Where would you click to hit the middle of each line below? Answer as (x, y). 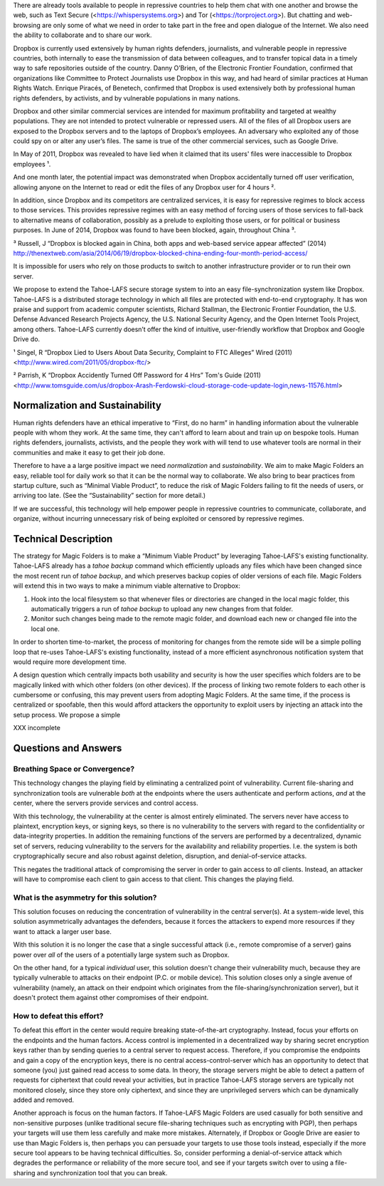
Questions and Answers (68, 748)
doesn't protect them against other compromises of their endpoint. (111, 998)
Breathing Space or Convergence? (74, 769)
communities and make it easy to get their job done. (89, 452)
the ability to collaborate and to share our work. (82, 35)
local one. (45, 629)
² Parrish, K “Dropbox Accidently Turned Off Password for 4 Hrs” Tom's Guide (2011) (137, 375)
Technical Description (63, 539)
